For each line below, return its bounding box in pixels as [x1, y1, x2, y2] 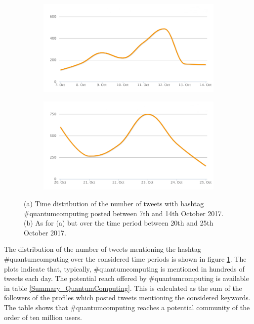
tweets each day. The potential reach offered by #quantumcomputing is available [4, 273, 249, 283]
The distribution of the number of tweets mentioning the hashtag [4, 244, 201, 254]
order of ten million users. [4, 312, 82, 322]
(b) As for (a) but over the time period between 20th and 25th [24, 218, 213, 228]
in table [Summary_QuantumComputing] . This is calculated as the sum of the [4, 282, 242, 293]
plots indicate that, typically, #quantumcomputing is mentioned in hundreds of [4, 263, 245, 274]
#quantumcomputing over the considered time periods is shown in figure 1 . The [4, 254, 247, 264]
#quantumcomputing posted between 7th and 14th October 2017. [24, 208, 224, 218]
